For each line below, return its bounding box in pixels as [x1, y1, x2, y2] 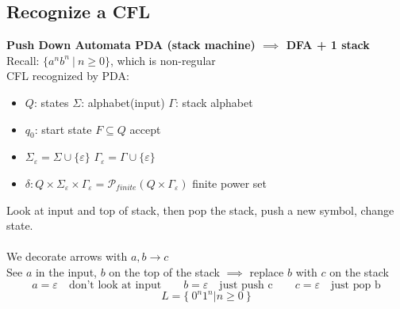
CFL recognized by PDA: [6, 67, 129, 84]
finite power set [192, 174, 267, 191]
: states [33, 93, 69, 110]
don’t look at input [68, 279, 162, 291]
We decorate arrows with [6, 248, 128, 265]
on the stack [329, 263, 390, 280]
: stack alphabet [175, 93, 253, 110]
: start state [34, 120, 92, 137]
